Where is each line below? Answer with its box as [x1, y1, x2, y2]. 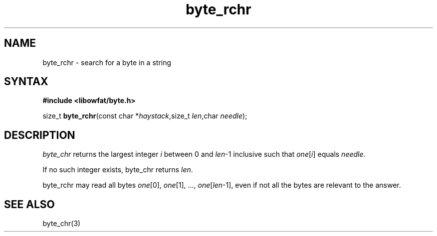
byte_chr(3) [42, 219, 81, 228]
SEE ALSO [4, 198, 55, 211]
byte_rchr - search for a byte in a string [42, 58, 172, 67]
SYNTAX [4, 75, 48, 88]
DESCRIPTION [4, 128, 75, 141]
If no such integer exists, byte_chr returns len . [42, 165, 193, 174]
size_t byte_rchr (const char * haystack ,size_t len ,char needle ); [42, 112, 247, 120]
